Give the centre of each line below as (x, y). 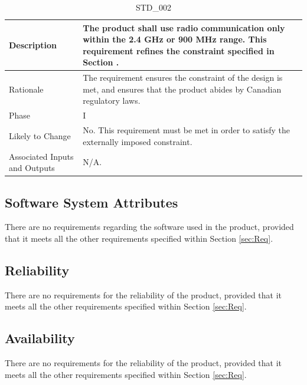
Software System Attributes (92, 202)
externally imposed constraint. (138, 141)
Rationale (26, 89)
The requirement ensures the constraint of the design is (183, 78)
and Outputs (32, 168)
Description (33, 45)
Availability (40, 338)
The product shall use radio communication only (184, 27)
